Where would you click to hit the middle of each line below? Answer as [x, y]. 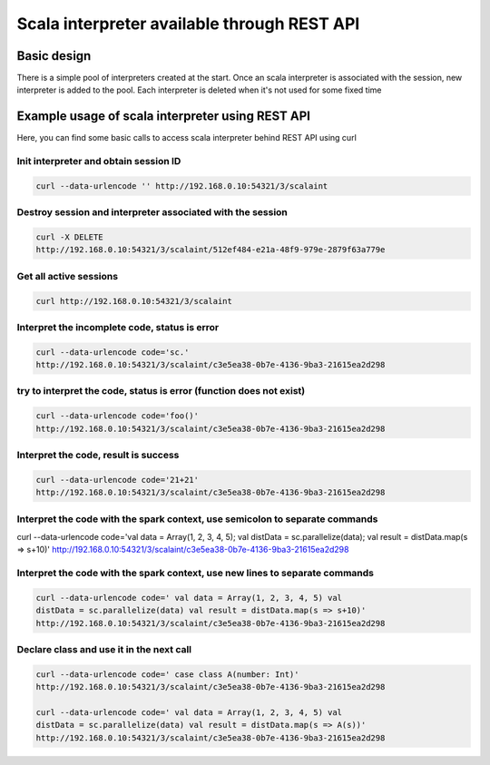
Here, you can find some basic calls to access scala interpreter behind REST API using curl [187, 138]
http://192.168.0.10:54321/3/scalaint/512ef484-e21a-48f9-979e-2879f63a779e [211, 250]
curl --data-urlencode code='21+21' [118, 480]
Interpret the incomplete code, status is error [118, 327]
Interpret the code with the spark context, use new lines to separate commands [196, 574]
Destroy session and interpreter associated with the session [152, 212]
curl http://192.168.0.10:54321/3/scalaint [134, 301]
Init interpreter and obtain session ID [99, 162]
